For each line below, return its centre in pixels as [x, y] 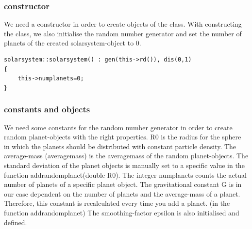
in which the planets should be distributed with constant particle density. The [120, 146]
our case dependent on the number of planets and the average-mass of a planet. [122, 193]
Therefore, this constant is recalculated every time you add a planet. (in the [117, 203]
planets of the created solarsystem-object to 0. [73, 43]
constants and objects [47, 109]
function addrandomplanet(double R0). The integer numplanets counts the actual [125, 175]
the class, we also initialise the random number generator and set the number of [123, 33]
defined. [16, 222]
